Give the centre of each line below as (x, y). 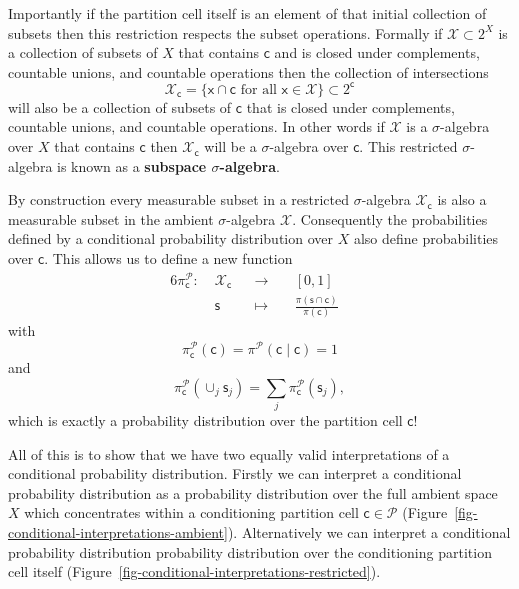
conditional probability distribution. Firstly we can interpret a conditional (235, 473)
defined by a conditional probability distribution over (170, 238)
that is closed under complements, (350, 106)
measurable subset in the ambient (111, 218)
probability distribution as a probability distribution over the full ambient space (253, 492)
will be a (230, 146)
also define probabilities (426, 238)
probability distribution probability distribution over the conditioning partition (250, 551)
